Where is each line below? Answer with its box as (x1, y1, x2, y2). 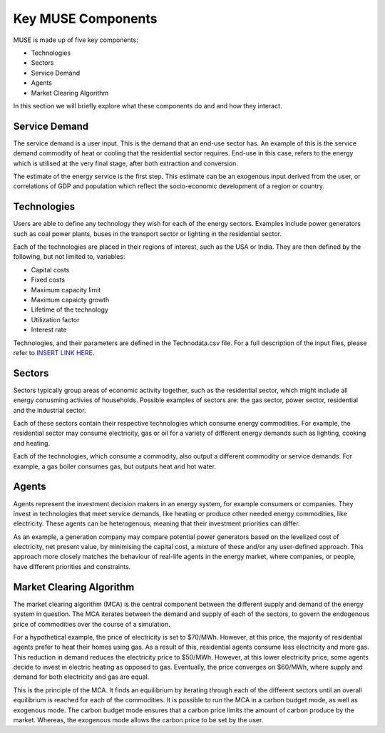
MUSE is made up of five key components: (13, 36, 138, 44)
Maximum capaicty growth (31, 296, 110, 304)
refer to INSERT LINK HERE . (13, 348, 95, 357)
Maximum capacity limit (31, 285, 101, 294)
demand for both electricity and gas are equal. (13, 672, 150, 681)
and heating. (13, 439, 50, 447)
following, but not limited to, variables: (13, 252, 125, 261)
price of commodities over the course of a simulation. (13, 620, 170, 628)
